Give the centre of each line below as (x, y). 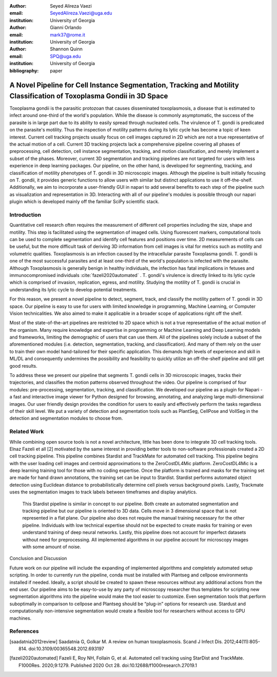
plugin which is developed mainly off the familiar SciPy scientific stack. (84, 202)
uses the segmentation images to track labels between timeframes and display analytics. (103, 492)
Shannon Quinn (66, 49)
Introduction (25, 214)
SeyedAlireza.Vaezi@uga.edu (81, 13)
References (24, 631)
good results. (24, 366)
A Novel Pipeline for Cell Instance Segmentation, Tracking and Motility (124, 85)
